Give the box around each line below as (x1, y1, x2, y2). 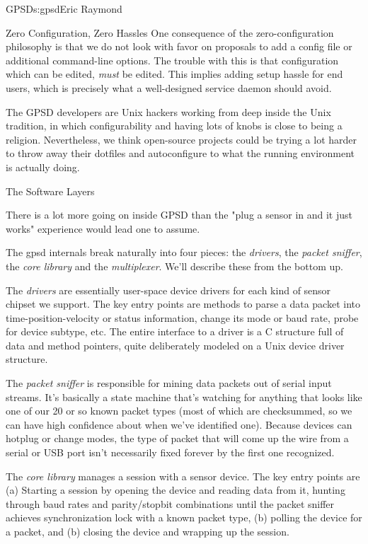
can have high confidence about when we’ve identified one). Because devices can (6, 417, 352, 432)
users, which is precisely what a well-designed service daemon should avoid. (6, 80, 332, 95)
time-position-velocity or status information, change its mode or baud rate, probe (6, 310, 359, 325)
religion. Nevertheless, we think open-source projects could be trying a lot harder (6, 132, 357, 146)
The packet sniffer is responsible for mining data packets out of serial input (6, 376, 332, 390)
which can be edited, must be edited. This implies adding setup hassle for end (6, 66, 343, 81)
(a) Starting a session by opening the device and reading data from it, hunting (6, 482, 345, 497)
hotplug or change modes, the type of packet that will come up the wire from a (6, 431, 349, 446)
